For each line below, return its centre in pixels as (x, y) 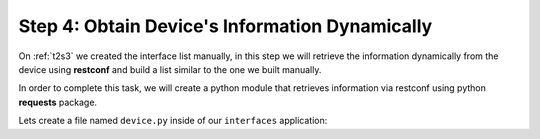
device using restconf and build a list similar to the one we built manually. (170, 69)
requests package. (58, 102)
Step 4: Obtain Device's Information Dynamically (225, 26)
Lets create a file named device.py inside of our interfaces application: (173, 121)
